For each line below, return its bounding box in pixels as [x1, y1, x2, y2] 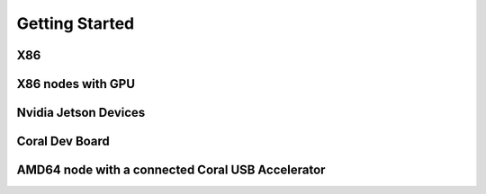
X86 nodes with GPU [16, 76, 135, 92]
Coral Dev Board [16, 134, 110, 149]
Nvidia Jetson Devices [16, 105, 146, 120]
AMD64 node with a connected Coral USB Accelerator [16, 163, 326, 178]
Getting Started [16, 13, 135, 33]
